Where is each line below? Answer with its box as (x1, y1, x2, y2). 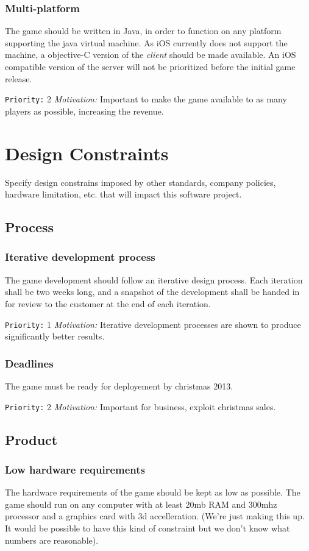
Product (5, 430, 58, 449)
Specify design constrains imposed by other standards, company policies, (5, 176, 276, 188)
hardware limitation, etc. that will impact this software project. (5, 188, 242, 201)
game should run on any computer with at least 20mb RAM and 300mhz (5, 497, 277, 510)
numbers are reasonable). (5, 533, 99, 546)
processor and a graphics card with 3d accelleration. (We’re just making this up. (5, 510, 305, 522)
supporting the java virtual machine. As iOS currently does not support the (5, 36, 288, 49)
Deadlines (5, 355, 54, 371)
